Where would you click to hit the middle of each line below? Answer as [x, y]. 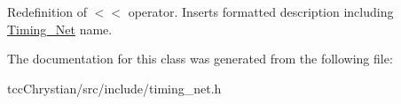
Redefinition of [47, 11]
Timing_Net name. [60, 29]
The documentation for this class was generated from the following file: [200, 59]
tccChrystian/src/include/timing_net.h [114, 88]
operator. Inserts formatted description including [261, 11]
